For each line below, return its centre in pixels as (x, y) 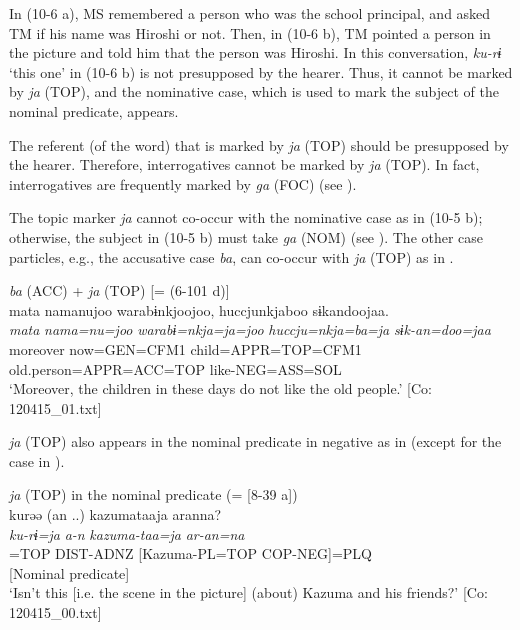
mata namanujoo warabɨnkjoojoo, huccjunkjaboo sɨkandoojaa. (199, 309)
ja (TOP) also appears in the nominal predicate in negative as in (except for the (255, 441)
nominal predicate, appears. (94, 110)
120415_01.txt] (55, 407)
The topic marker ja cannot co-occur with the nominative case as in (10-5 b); (246, 217)
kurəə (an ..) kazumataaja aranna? (115, 514)
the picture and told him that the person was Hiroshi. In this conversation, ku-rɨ (255, 52)
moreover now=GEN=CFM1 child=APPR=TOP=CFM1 (185, 348)
